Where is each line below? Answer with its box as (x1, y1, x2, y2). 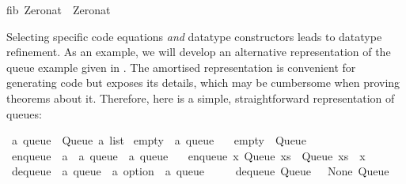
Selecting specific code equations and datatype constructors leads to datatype (6, 28, 382, 44)
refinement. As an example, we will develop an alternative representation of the (6, 43, 391, 60)
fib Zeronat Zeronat (6, 2, 111, 17)
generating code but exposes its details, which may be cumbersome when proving (6, 74, 400, 91)
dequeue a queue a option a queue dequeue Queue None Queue (11, 163, 389, 179)
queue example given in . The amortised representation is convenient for (6, 58, 356, 75)
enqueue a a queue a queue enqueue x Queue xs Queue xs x (11, 147, 366, 163)
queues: (6, 105, 42, 122)
